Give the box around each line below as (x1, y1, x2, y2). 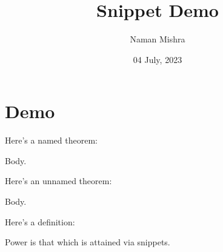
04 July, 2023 (133, 53, 182, 65)
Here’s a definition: (5, 215, 75, 228)
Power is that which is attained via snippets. (5, 236, 170, 248)
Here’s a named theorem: (5, 134, 98, 147)
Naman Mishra (130, 33, 185, 45)
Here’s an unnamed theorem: (5, 174, 112, 187)
